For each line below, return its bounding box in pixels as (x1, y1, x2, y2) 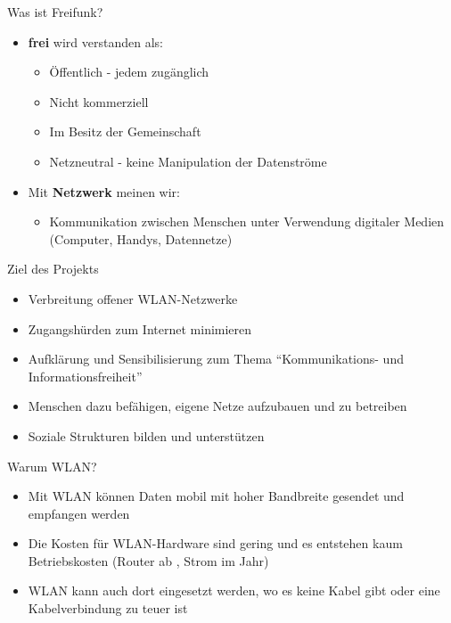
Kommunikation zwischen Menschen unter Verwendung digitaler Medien (49, 212, 445, 231)
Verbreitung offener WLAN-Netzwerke (28, 289, 238, 307)
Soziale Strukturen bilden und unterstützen (28, 426, 265, 445)
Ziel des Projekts (7, 259, 99, 278)
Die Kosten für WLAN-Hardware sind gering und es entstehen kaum (28, 534, 403, 553)
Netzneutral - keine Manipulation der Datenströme (49, 152, 327, 170)
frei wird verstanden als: (28, 32, 163, 51)
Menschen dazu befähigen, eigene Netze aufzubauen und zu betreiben (28, 397, 407, 415)
